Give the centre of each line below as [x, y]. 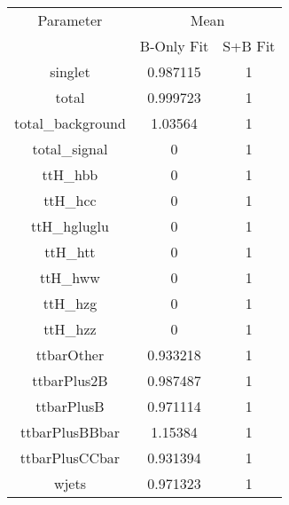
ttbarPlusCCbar [70, 458]
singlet [70, 71]
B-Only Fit [174, 46]
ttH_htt [70, 252]
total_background [70, 123]
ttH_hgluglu [70, 226]
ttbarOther [70, 355]
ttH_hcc [70, 200]
